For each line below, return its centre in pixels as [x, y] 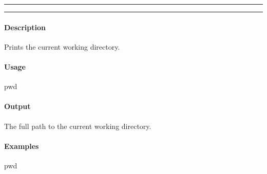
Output [17, 106]
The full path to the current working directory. [78, 126]
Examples [22, 146]
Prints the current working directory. [62, 46]
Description [25, 27]
